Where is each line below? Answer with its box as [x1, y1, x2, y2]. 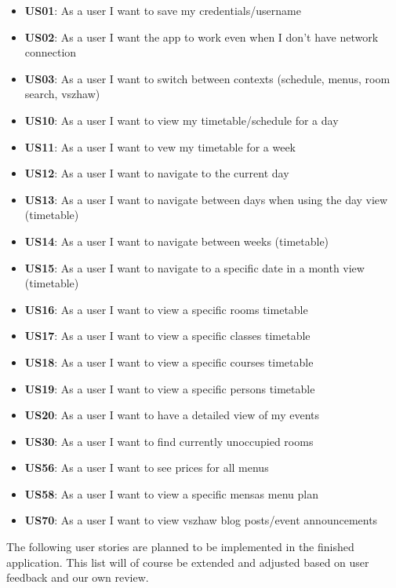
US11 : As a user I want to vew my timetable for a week [24, 138, 296, 155]
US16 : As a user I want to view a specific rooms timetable [24, 301, 308, 317]
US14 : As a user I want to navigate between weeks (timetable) [24, 232, 329, 249]
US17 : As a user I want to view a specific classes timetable [24, 327, 311, 344]
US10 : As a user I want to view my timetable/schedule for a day [24, 111, 339, 128]
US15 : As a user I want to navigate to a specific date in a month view [24, 259, 365, 276]
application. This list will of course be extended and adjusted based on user [6, 553, 369, 570]
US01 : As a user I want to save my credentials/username [24, 2, 301, 18]
